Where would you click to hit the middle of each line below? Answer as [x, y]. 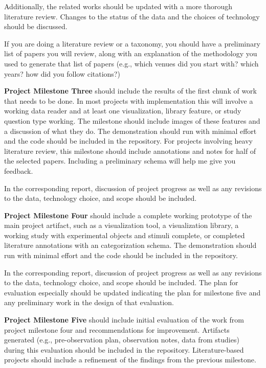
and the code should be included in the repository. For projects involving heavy [128, 141]
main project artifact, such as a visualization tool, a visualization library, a [121, 225]
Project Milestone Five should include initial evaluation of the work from [124, 320]
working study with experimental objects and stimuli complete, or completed [125, 235]
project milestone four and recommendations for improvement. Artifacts [117, 329]
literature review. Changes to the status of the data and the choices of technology [132, 16]
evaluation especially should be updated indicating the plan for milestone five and [132, 292]
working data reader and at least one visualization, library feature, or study [123, 111]
